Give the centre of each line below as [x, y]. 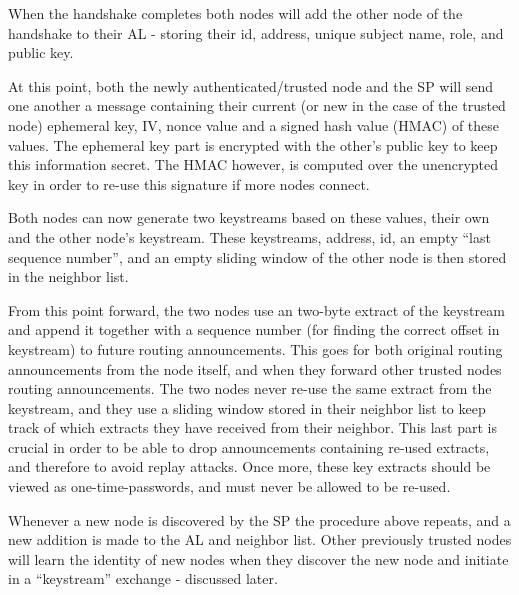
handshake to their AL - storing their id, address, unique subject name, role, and [256, 32]
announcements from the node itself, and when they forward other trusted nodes [255, 368]
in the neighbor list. [68, 276]
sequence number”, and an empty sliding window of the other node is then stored [257, 256]
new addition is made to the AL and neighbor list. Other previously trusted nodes [260, 539]
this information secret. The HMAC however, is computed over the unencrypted [253, 164]
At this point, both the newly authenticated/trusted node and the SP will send [251, 85]
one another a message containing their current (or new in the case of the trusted [257, 105]
